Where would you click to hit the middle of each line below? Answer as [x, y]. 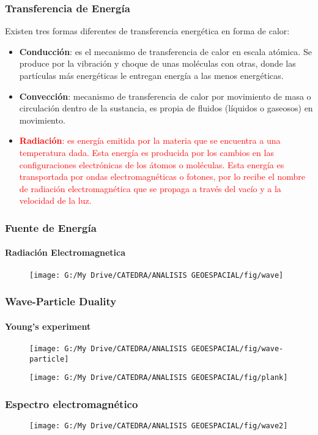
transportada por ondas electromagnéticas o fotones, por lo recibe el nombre [162, 177]
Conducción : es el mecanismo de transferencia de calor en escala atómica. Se [165, 51]
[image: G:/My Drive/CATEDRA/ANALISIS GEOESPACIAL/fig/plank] [159, 378]
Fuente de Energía [51, 227]
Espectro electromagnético [72, 403]
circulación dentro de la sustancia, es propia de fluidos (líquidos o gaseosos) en [166, 108]
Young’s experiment [48, 326]
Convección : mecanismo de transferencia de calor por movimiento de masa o [165, 96]
